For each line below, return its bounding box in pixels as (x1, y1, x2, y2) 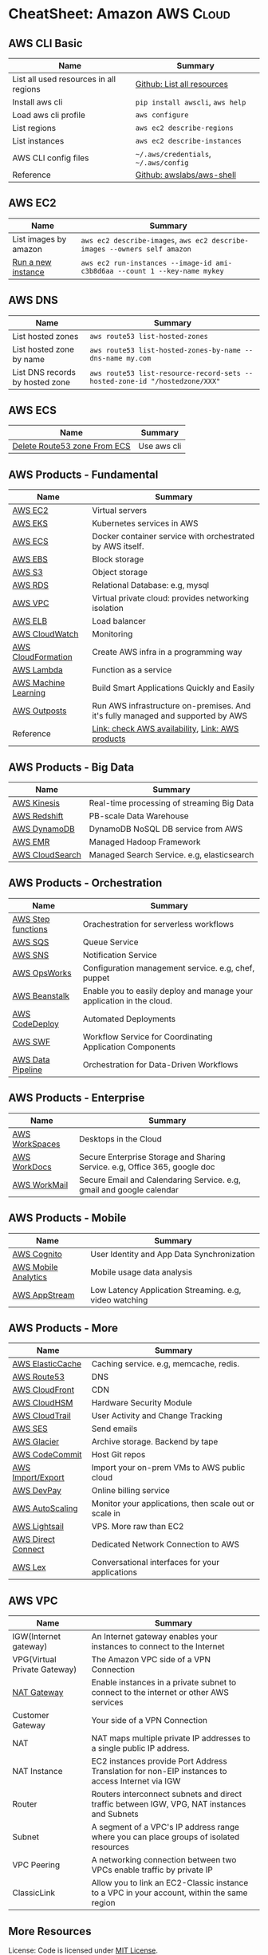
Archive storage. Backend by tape (91, 1437, 219, 1448)
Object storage (91, 567, 148, 578)
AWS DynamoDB (12, 823, 76, 834)
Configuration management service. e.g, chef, (82, 962, 255, 973)
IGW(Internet (12, 1631, 61, 1642)
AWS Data (12, 1054, 50, 1065)
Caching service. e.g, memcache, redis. (91, 1358, 240, 1370)
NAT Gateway (12, 1687, 64, 1698)
